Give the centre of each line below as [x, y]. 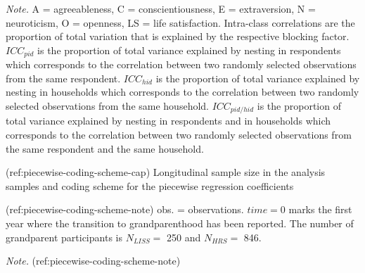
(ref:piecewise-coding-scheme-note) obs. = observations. [125, 209]
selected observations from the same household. [107, 106]
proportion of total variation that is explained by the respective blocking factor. [178, 36]
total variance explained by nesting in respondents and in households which [168, 121]
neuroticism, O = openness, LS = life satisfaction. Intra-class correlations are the [180, 22]
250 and [184, 237]
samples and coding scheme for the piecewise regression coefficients [150, 185]
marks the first [320, 209]
